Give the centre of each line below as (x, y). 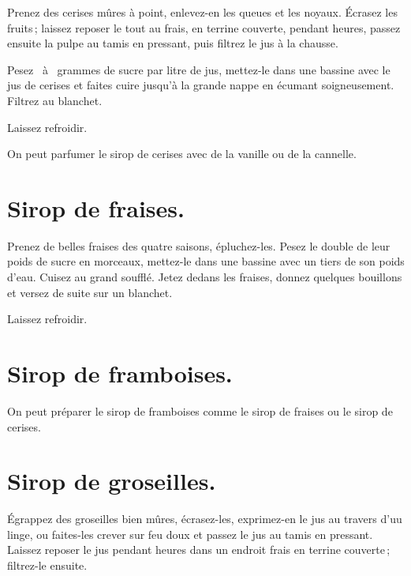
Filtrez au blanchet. (55, 100)
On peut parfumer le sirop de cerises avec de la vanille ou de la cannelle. (182, 154)
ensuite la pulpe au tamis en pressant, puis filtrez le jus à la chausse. (173, 43)
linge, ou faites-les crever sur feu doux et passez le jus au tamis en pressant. (190, 534)
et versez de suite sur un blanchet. (90, 292)
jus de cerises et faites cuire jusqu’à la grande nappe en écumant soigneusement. (201, 85)
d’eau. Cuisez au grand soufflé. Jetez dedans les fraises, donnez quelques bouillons (205, 277)
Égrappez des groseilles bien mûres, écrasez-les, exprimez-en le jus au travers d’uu (205, 519)
